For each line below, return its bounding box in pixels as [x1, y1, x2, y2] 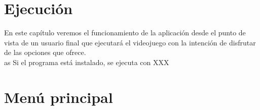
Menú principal [4, 86, 113, 107]
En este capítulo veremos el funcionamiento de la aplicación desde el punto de [4, 27, 246, 38]
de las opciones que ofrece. [4, 47, 86, 58]
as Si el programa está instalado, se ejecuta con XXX [4, 57, 169, 67]
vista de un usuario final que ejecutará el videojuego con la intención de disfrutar [4, 37, 256, 47]
